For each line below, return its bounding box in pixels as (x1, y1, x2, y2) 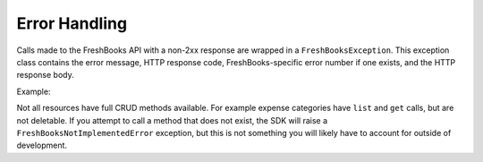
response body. (16, 70, 75, 81)
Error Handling (16, 13, 128, 33)
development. (16, 140, 67, 151)
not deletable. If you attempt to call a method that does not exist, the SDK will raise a (16, 115, 328, 125)
